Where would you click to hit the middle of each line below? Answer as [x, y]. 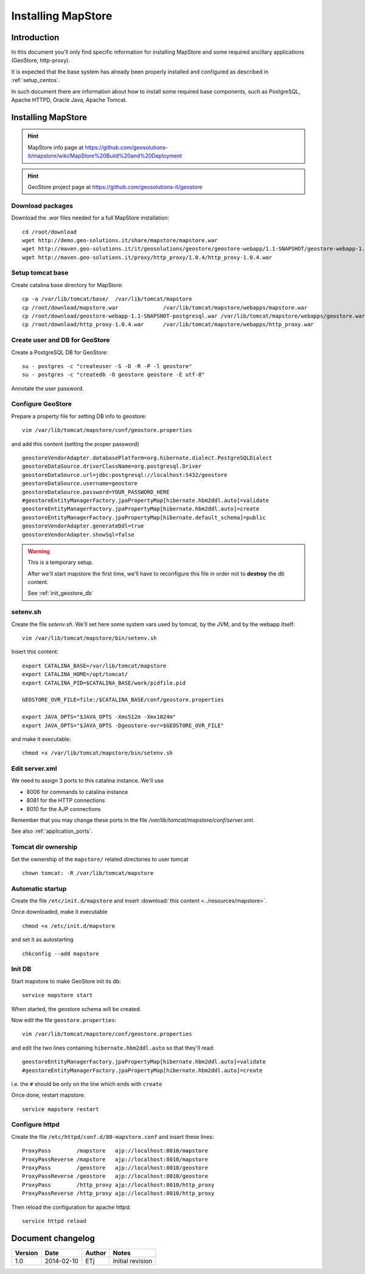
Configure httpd [36, 1124]
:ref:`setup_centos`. [36, 80]
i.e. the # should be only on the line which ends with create [87, 1084]
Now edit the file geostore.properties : [64, 1020]
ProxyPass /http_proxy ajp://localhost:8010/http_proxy [118, 1185]
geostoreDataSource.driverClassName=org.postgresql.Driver [112, 466]
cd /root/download [50, 232]
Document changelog [53, 1238]
